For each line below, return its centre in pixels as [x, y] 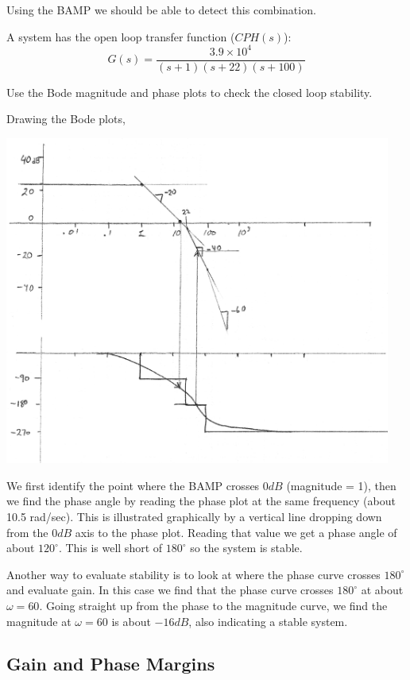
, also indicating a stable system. [268, 621]
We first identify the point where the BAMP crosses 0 [137, 485]
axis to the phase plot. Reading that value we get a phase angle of [236, 532]
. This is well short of [110, 548]
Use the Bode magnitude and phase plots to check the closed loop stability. [190, 92]
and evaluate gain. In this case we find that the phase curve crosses [170, 590]
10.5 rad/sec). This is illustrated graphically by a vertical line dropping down [194, 516]
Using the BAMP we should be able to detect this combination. [161, 10]
